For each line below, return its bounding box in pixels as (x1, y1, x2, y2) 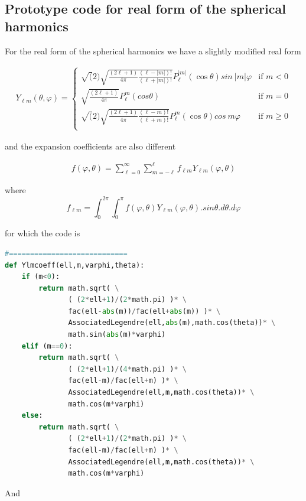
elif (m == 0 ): (21, 341, 73, 350)
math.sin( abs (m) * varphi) (68, 330, 166, 339)
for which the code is (5, 227, 80, 239)
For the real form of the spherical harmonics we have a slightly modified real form (5, 44, 301, 57)
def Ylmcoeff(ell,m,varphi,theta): (5, 261, 145, 269)
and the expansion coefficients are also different (5, 139, 176, 152)
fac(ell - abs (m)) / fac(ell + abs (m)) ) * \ (68, 307, 221, 315)
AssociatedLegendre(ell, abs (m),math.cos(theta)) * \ (68, 318, 276, 327)
